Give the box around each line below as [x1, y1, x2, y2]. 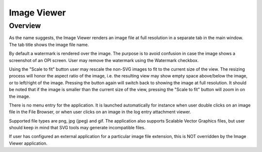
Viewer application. [9, 140, 48, 146]
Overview [9, 21, 41, 30]
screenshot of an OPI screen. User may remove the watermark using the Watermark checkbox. [9, 57, 199, 63]
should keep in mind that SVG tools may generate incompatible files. [9, 125, 146, 131]
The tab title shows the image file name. [9, 42, 89, 47]
